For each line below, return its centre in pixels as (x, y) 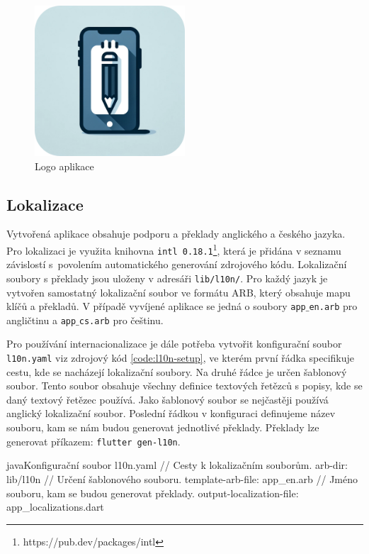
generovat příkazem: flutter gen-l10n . (93, 441)
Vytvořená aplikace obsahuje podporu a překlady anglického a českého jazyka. (176, 234)
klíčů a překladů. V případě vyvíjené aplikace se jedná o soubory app (156, 306)
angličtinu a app (41, 320)
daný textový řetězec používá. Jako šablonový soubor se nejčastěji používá (168, 399)
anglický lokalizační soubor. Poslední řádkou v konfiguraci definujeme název (171, 413)
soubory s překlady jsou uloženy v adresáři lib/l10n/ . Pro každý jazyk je (167, 278)
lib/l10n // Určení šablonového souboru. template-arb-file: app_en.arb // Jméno (182, 478)
